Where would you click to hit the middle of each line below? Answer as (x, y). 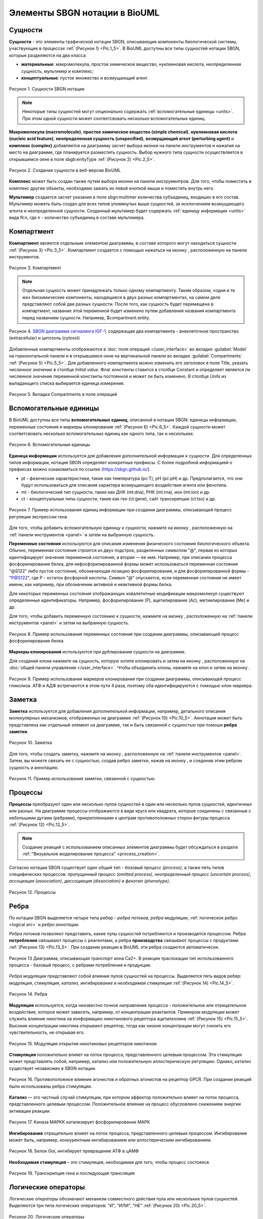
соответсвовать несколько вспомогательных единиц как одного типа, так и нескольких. (102, 433)
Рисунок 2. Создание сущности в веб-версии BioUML (65, 170)
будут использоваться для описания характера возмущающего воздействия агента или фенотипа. (124, 485)
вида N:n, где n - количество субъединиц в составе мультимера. (77, 217)
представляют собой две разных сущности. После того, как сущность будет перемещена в (118, 304)
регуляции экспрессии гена (38, 516)
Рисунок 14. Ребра (28, 994)
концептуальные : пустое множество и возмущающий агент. (85, 78)
